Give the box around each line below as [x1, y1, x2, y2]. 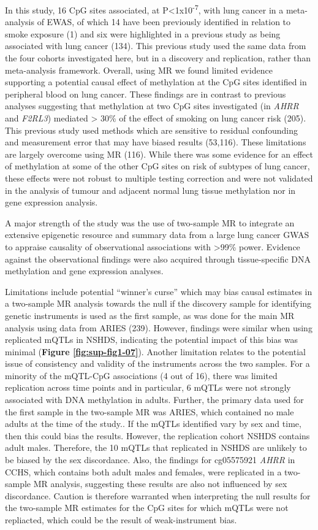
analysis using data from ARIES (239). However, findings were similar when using [5, 321, 312, 334]
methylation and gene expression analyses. [5, 264, 164, 277]
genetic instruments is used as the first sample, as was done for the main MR [5, 309, 295, 321]
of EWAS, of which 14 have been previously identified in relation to [37, 15, 291, 28]
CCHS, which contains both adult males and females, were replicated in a [5, 465, 282, 478]
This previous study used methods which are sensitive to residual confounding [5, 123, 298, 136]
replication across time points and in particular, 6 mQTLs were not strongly [5, 381, 291, 394]
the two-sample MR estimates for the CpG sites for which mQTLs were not [5, 501, 289, 514]
